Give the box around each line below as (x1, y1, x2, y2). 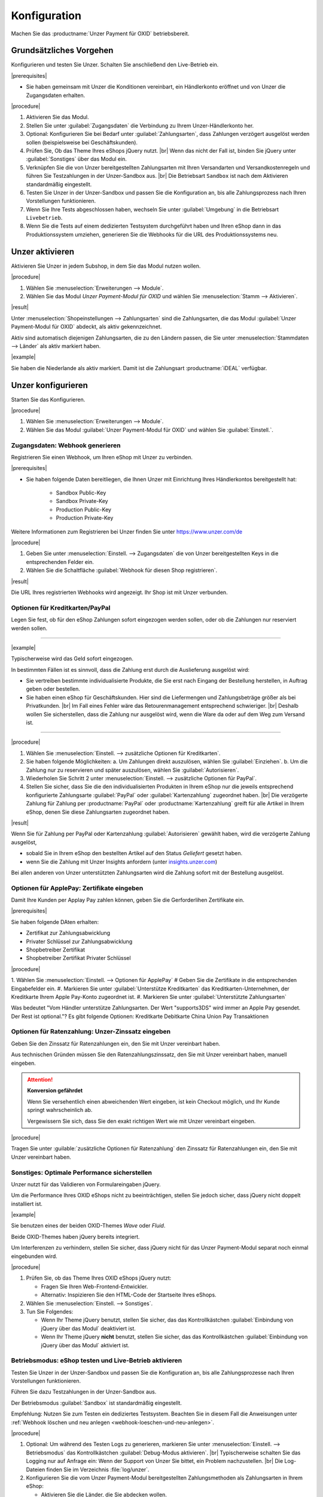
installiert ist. (11, 1200, 43, 1207)
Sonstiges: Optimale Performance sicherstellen (11, 1168, 153, 1177)
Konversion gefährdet (27, 1087, 83, 1094)
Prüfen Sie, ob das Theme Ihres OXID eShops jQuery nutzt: (26, 1274, 172, 1281)
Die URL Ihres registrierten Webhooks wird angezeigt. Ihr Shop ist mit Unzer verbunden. (11, 589, 228, 596)
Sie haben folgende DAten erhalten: (11, 918, 99, 925)
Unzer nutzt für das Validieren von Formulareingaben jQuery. (11, 1180, 161, 1188)
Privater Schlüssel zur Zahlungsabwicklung (26, 938, 133, 945)
